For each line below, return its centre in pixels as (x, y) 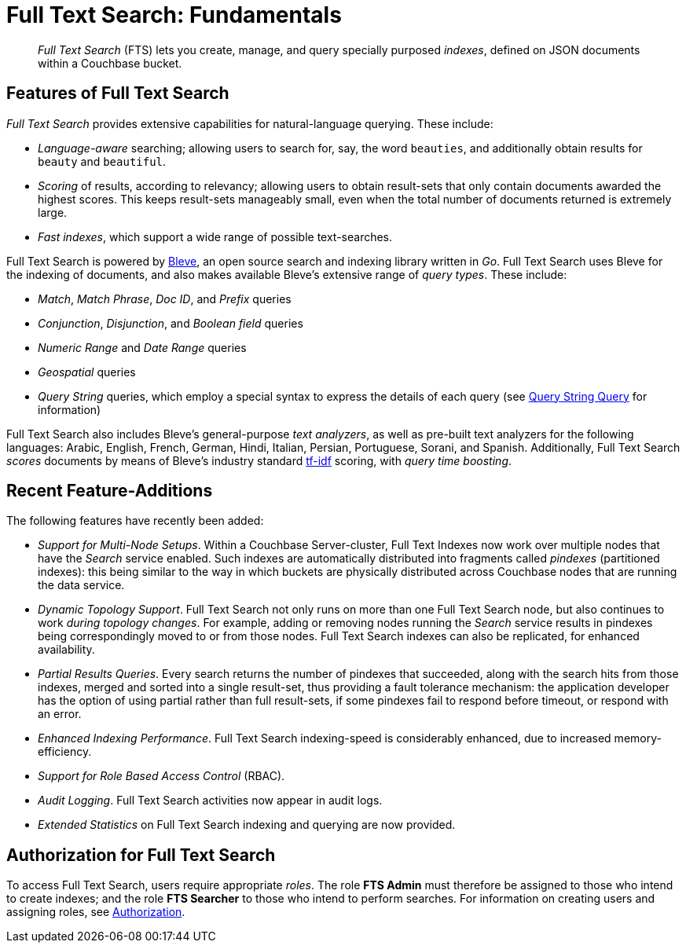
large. (53, 212)
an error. (60, 714)
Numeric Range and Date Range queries (142, 347)
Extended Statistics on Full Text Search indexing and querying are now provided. (247, 825)
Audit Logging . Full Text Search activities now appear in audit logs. (210, 801)
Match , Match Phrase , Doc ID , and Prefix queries (165, 299)
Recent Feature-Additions (110, 491)
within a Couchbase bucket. (110, 63)
